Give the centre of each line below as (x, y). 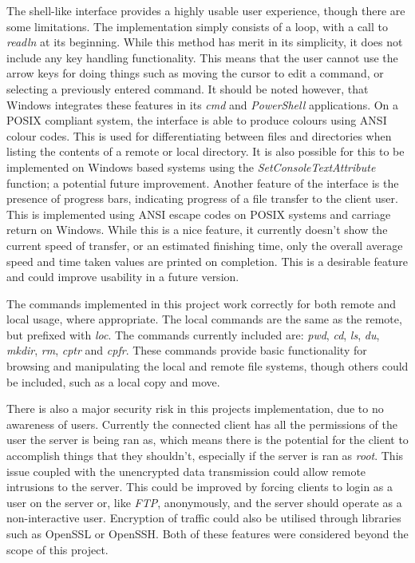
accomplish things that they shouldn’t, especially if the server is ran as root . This (205, 456)
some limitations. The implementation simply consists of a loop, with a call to (197, 26)
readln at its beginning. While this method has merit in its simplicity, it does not (205, 42)
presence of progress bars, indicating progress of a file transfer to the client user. (202, 198)
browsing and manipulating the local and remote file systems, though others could (207, 366)
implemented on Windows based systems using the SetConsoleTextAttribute (191, 167)
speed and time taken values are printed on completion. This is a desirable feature (207, 261)
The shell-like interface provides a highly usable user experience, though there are (206, 10)
